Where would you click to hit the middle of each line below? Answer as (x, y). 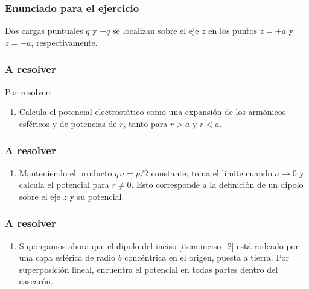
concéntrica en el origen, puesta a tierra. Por (207, 257)
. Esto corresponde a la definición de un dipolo (217, 185)
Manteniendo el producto (65, 172)
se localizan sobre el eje (156, 30)
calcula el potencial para (64, 185)
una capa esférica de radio (67, 257)
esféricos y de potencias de (68, 123)
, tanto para (145, 123)
